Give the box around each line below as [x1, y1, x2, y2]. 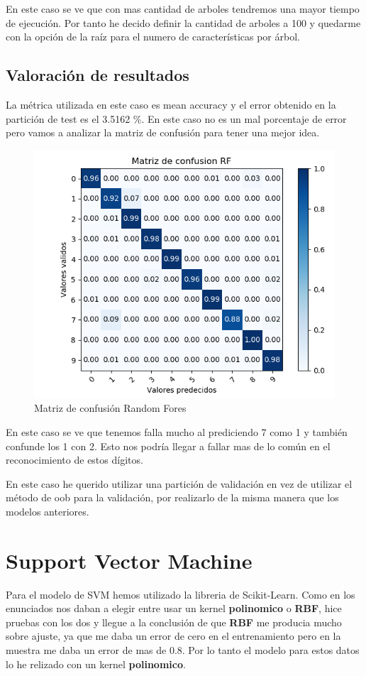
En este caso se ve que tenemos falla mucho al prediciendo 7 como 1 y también [6, 424, 348, 439]
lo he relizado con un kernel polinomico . [6, 656, 186, 671]
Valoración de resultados [6, 64, 189, 86]
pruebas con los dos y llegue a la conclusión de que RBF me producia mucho [6, 614, 342, 629]
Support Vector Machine [6, 545, 253, 574]
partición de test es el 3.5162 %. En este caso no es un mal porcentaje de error [6, 111, 347, 126]
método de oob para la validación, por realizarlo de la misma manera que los [6, 490, 339, 505]
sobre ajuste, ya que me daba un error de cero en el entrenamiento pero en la [6, 628, 341, 643]
